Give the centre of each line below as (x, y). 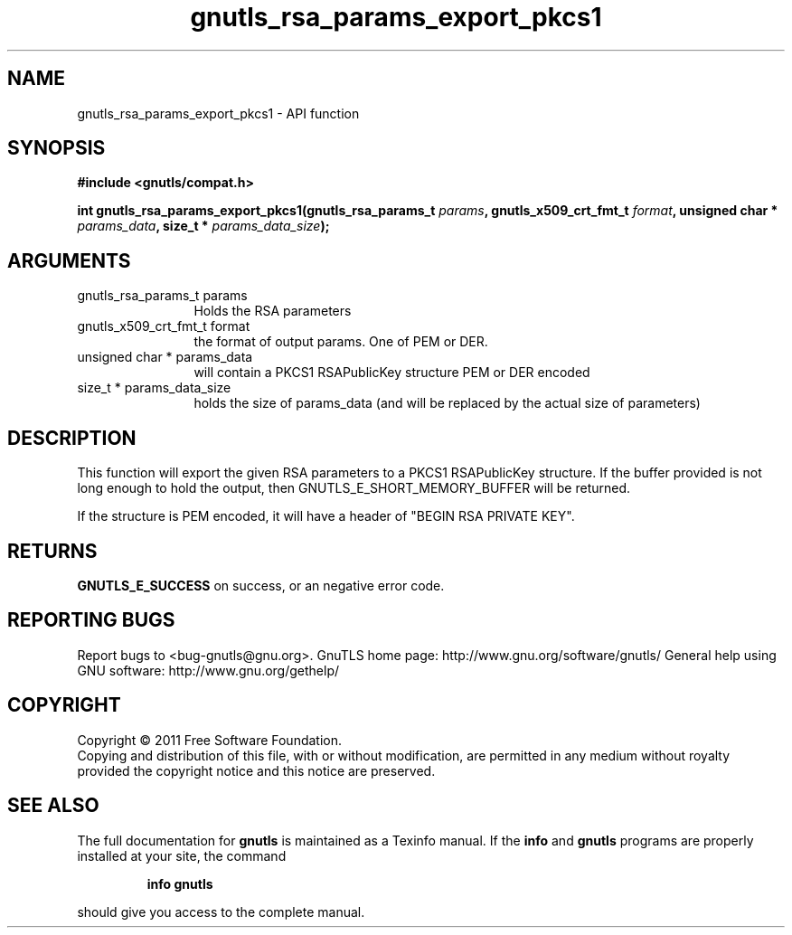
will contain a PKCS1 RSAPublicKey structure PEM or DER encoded (392, 373)
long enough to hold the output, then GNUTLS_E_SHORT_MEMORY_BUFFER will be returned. (354, 488)
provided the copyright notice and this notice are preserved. (256, 770)
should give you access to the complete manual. (221, 911)
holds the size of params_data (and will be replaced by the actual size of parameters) (447, 403)
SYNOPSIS (57, 148)
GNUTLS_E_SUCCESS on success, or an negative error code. (261, 585)
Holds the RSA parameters (273, 311)
